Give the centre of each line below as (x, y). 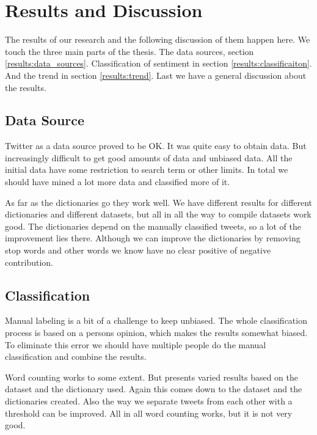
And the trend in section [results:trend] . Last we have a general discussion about (156, 75)
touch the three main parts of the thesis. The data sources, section (129, 51)
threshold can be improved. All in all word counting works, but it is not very (149, 413)
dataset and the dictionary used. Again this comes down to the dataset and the (154, 389)
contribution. (29, 262)
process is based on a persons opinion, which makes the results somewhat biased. (156, 333)
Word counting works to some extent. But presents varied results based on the (152, 377)
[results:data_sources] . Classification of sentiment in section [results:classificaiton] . (158, 63)
